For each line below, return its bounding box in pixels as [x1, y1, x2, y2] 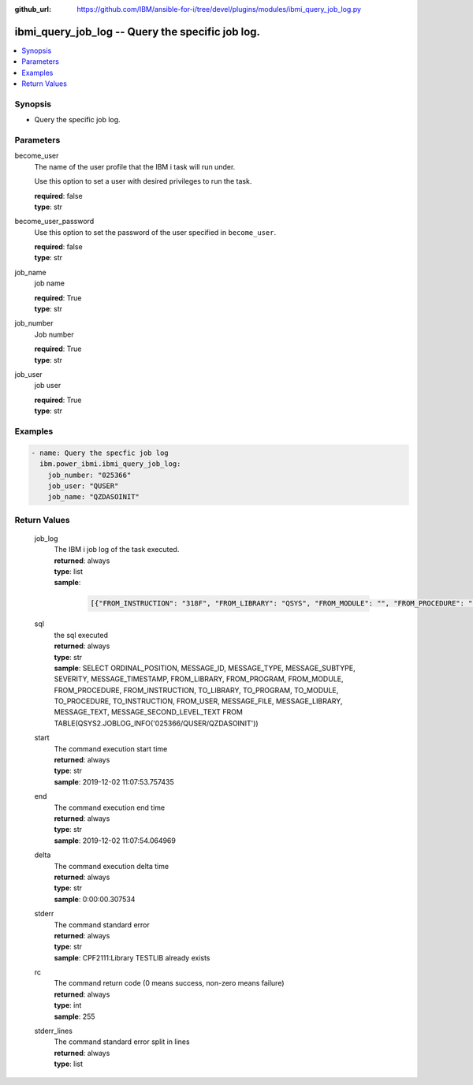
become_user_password [14, 217, 95, 226]
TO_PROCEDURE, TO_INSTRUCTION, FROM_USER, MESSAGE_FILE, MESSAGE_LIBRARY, [54, 696, 343, 706]
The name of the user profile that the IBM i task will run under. [34, 162, 236, 171]
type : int [54, 1001, 82, 1010]
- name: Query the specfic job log [31, 448, 169, 457]
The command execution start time [54, 744, 168, 753]
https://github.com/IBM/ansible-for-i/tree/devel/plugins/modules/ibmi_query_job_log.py [76, 5, 362, 13]
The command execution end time [54, 803, 166, 812]
